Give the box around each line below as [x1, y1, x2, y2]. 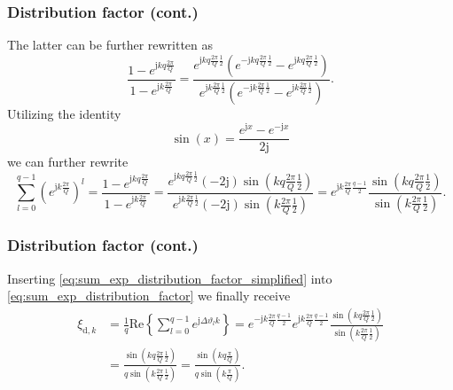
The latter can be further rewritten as [7, 35, 214, 54]
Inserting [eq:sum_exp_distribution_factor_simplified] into [7, 269, 332, 287]
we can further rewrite [7, 152, 129, 171]
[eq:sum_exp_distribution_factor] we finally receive [7, 286, 291, 305]
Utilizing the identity [7, 104, 121, 122]
